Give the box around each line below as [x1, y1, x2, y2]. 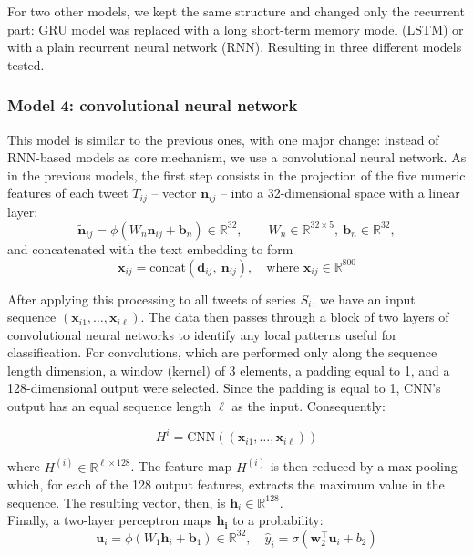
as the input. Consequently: [231, 396, 386, 416]
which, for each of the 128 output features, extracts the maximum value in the [7, 475, 445, 494]
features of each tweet [7, 183, 129, 202]
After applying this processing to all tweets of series [7, 289, 296, 308]
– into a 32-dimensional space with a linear [220, 183, 460, 202]
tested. [7, 55, 45, 74]
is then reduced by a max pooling [270, 457, 458, 476]
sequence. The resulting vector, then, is [7, 492, 226, 511]
